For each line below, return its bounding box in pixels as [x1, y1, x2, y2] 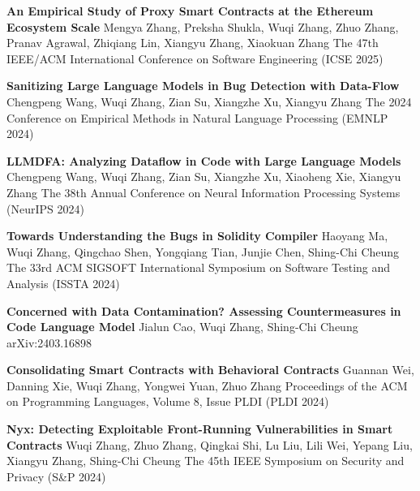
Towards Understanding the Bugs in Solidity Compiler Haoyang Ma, [6, 227, 388, 244]
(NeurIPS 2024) [6, 200, 84, 217]
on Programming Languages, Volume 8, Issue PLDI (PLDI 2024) [6, 393, 329, 410]
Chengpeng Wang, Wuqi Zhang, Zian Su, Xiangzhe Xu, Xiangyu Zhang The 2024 [6, 93, 412, 110]
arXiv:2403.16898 [6, 334, 92, 351]
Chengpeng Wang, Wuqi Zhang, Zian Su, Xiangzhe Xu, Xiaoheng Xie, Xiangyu [6, 168, 401, 185]
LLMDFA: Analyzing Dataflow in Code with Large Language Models [6, 152, 401, 169]
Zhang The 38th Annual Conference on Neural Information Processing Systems [6, 183, 401, 200]
